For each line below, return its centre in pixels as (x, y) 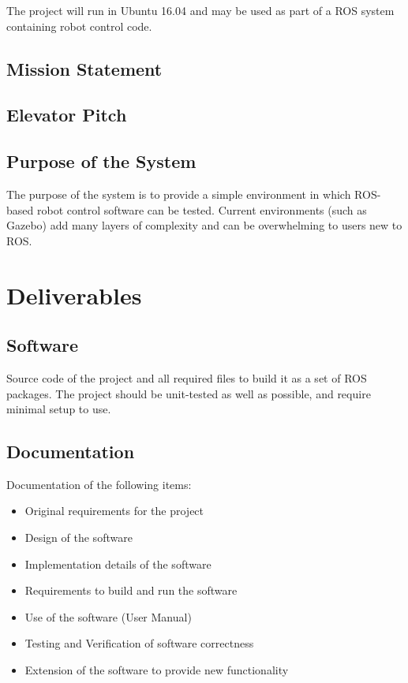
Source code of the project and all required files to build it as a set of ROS (187, 377)
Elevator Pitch (67, 115)
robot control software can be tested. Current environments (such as (202, 209)
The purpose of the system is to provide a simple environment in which (179, 194)
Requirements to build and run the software (131, 590)
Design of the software (79, 537)
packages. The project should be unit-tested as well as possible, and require (189, 393)
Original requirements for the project (114, 511)
